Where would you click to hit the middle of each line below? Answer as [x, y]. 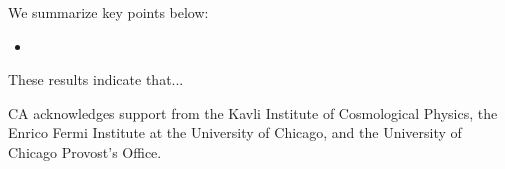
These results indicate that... [96, 79]
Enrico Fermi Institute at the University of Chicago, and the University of [235, 132]
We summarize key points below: [108, 12]
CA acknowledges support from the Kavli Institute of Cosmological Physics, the [253, 112]
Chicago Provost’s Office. [85, 151]
